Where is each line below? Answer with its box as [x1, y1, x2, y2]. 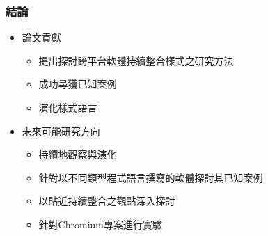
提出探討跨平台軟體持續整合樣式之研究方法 [38, 53, 234, 68]
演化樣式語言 [38, 100, 97, 114]
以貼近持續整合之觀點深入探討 [38, 194, 175, 208]
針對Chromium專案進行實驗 [38, 217, 162, 231]
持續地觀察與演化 [38, 147, 117, 162]
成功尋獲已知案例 [38, 77, 117, 91]
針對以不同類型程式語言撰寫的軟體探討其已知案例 [38, 170, 263, 184]
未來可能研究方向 [22, 123, 100, 138]
